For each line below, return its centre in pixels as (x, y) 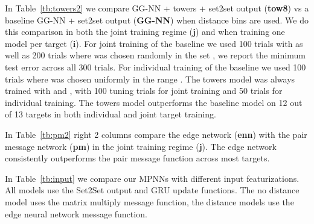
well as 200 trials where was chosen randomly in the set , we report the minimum (155, 55)
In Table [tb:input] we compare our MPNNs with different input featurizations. (152, 178)
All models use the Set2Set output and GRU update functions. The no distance (152, 190)
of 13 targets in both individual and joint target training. (111, 114)
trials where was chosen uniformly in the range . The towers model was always (150, 79)
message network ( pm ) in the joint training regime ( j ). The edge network (141, 146)
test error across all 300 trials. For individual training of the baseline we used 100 (155, 67)
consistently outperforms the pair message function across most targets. (137, 158)
